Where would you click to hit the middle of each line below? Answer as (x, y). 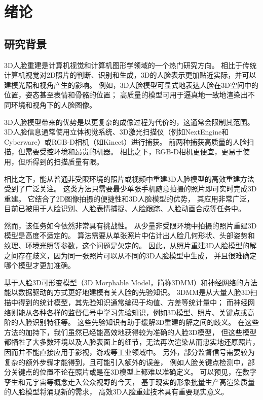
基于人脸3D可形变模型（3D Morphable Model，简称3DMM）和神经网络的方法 (131, 282)
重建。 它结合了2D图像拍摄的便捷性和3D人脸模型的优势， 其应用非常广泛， (129, 198)
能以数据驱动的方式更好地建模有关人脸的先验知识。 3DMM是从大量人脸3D (127, 292)
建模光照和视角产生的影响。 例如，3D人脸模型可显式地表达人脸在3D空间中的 (131, 85)
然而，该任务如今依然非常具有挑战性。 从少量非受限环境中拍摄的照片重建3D (130, 225)
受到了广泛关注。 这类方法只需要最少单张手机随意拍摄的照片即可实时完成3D (130, 189)
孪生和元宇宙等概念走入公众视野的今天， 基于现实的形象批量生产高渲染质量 (129, 381)
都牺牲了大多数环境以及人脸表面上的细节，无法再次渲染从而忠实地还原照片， (132, 342)
